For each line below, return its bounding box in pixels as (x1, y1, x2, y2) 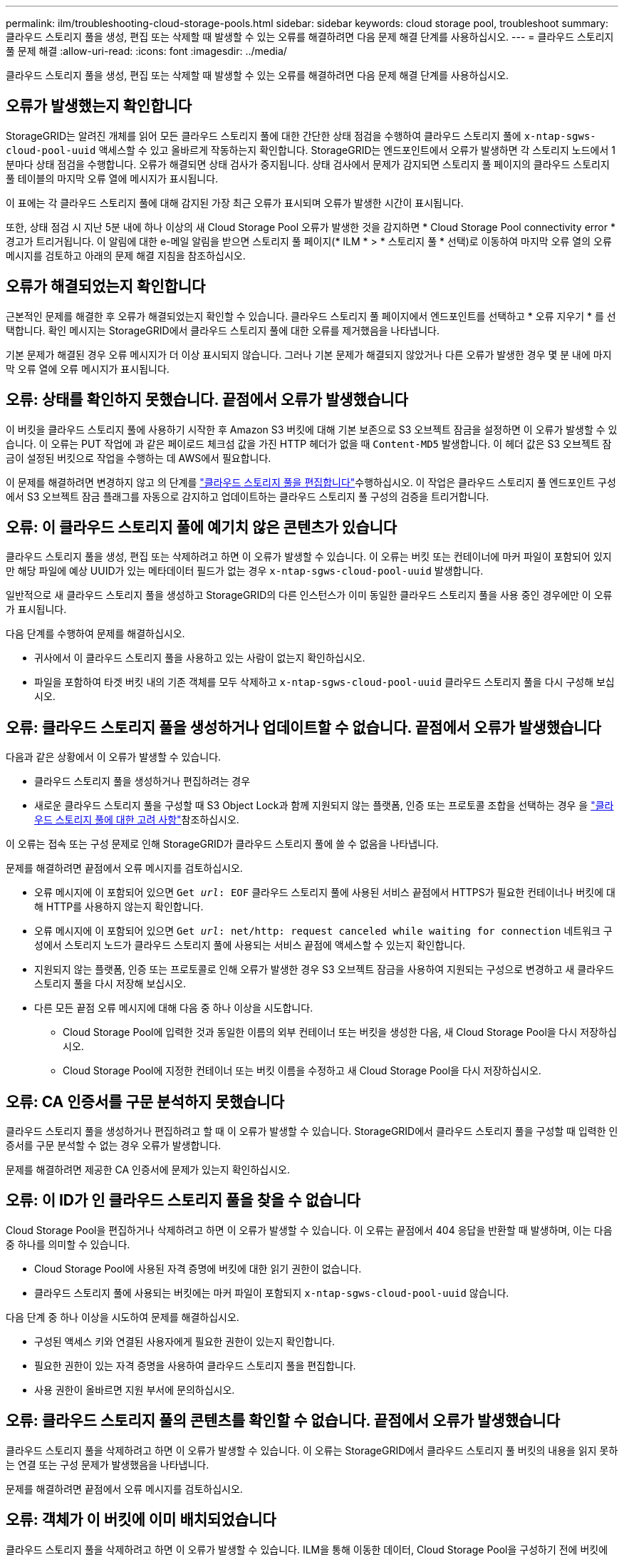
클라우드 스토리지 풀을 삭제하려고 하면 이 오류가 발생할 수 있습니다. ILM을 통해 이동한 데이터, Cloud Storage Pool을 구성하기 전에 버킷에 (6, 1543, 608, 1556)
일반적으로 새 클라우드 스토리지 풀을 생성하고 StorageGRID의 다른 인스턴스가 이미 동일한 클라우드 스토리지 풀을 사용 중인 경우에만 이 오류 (6, 589, 613, 602)
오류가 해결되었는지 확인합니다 (6, 277, 206, 296)
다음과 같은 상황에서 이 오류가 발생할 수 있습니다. (6, 751, 222, 764)
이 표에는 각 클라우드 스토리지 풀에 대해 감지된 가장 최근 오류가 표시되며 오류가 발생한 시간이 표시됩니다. (6, 196, 464, 209)
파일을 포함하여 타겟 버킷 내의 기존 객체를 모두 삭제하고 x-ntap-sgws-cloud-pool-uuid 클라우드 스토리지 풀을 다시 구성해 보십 (34, 676, 615, 689)
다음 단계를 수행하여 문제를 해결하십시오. (6, 627, 185, 640)
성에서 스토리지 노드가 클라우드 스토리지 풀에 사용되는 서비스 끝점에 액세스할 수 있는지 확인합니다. (34, 939, 466, 952)
